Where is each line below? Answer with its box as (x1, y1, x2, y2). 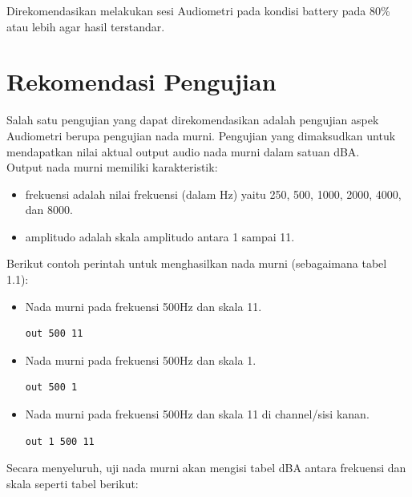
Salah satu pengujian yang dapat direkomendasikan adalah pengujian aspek (6, 111, 379, 128)
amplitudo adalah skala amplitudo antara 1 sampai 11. (25, 228, 295, 244)
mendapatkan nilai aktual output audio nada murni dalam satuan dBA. (6, 143, 360, 160)
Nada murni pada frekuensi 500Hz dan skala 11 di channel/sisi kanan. (25, 406, 370, 422)
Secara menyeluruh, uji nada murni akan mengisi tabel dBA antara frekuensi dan (6, 459, 406, 476)
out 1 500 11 (25, 435, 95, 447)
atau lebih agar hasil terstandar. (6, 18, 165, 34)
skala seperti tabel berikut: (6, 475, 139, 491)
